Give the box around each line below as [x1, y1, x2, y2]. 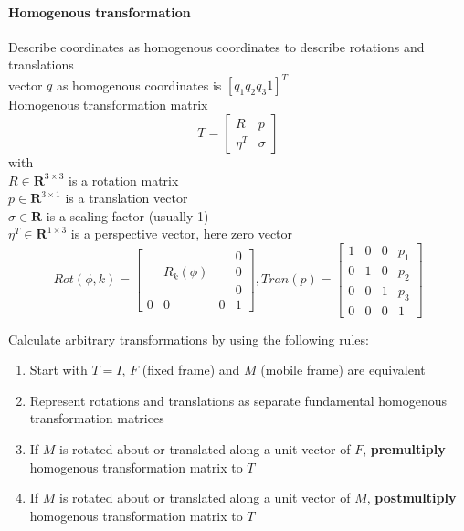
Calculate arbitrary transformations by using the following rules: [8, 329, 369, 348]
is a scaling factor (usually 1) [46, 206, 209, 225]
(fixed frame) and [142, 360, 240, 379]
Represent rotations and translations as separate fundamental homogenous [29, 390, 448, 409]
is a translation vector [65, 188, 188, 207]
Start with [29, 360, 88, 379]
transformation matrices [29, 409, 164, 428]
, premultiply [363, 439, 446, 458]
